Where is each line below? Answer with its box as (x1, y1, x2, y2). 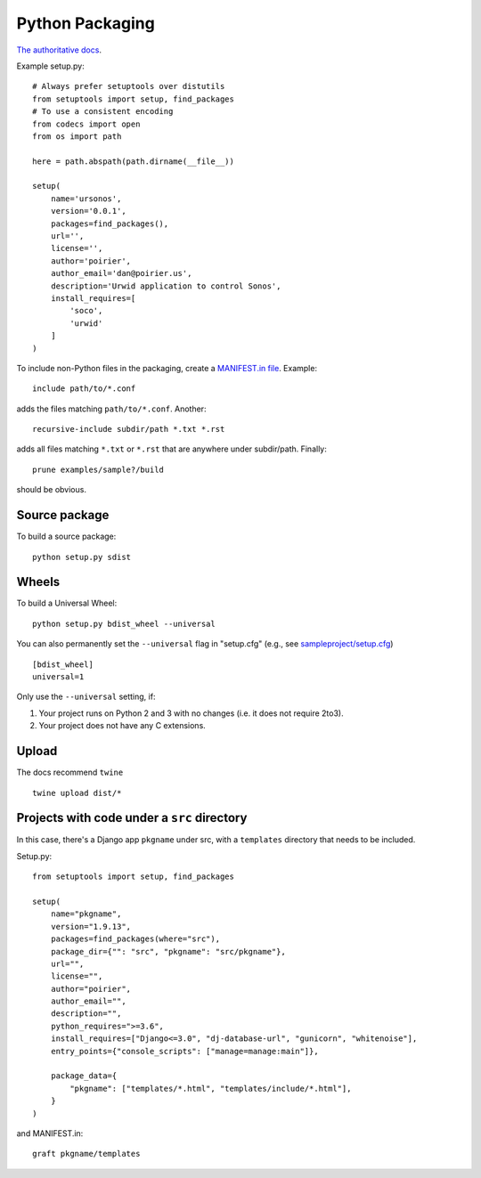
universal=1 (32, 672, 85, 682)
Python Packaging (16, 13, 155, 33)
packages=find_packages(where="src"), (50, 934, 221, 944)
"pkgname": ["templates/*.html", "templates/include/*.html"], (69, 1083, 352, 1093)
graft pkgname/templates (32, 1149, 141, 1159)
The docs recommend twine (16, 767, 124, 778)
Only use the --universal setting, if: (16, 691, 156, 703)
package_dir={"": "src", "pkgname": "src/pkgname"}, (50, 946, 287, 956)
